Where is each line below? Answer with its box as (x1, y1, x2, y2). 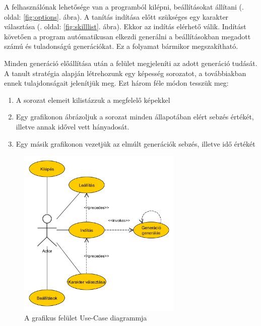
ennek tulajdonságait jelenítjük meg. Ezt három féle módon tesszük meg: (4, 78, 229, 88)
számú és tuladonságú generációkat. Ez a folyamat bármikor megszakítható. (4, 41, 238, 51)
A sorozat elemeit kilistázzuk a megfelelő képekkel (16, 94, 170, 105)
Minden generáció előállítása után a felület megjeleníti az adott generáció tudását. (4, 57, 257, 68)
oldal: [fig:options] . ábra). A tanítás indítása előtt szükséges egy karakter (4, 11, 229, 22)
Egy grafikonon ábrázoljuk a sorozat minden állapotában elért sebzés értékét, (16, 111, 254, 122)
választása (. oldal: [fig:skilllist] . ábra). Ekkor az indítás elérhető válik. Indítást (4, 21, 246, 32)
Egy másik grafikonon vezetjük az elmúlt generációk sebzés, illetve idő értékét (16, 138, 255, 149)
